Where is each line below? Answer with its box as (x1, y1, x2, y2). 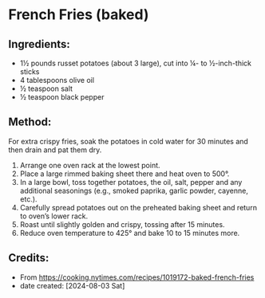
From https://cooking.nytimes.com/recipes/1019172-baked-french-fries (19, 273, 255, 282)
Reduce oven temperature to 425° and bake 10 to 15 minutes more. (19, 228, 240, 237)
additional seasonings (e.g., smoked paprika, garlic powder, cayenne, (19, 186, 249, 195)
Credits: (8, 251, 49, 265)
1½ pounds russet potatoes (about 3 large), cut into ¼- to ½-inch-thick (19, 58, 252, 68)
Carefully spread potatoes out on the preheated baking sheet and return (19, 202, 258, 212)
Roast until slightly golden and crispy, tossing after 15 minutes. (19, 219, 225, 229)
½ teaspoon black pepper (19, 92, 105, 101)
